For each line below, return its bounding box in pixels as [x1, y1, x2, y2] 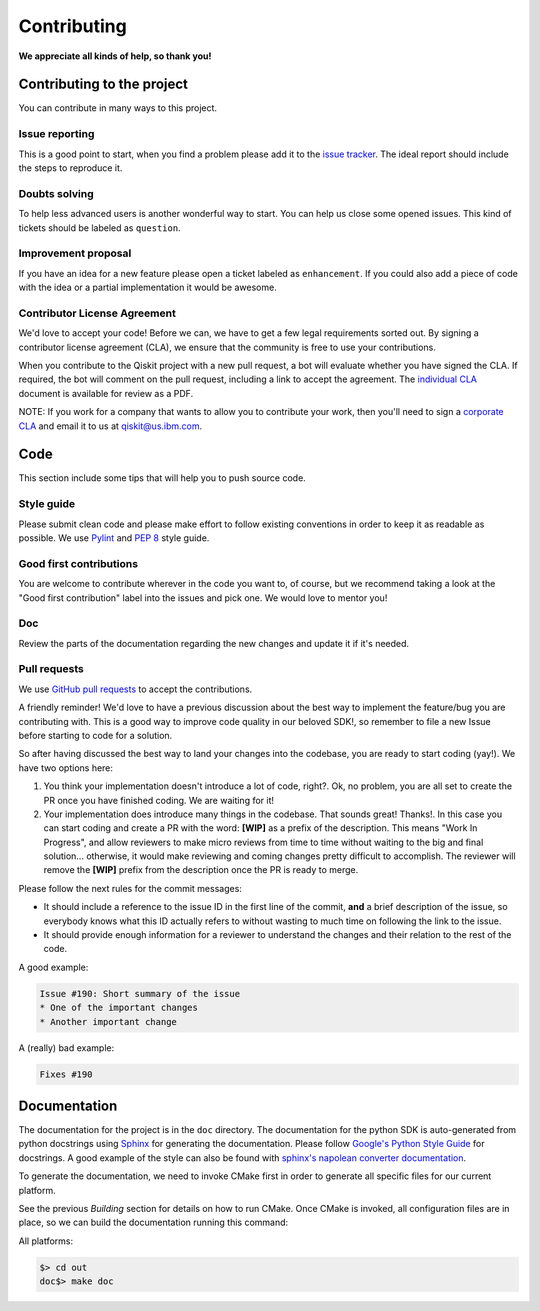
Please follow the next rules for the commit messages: [18, 882, 242, 894]
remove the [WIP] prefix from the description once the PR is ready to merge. [43, 864, 359, 876]
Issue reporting [18, 127, 95, 141]
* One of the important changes [39, 1002, 199, 1014]
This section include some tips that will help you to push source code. [18, 472, 307, 484]
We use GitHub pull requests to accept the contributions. [18, 683, 253, 695]
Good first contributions [18, 556, 139, 570]
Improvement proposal [18, 246, 132, 260]
